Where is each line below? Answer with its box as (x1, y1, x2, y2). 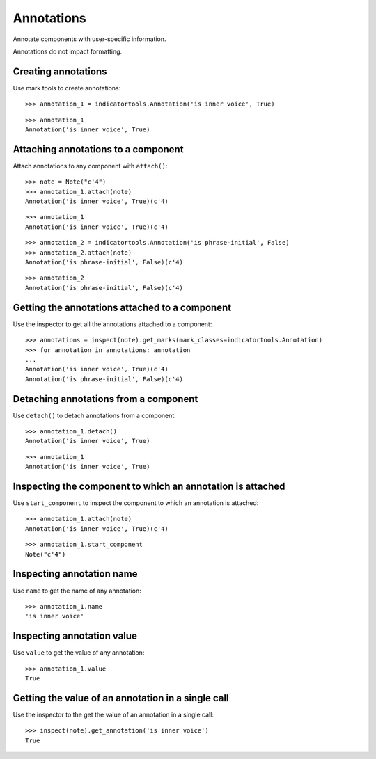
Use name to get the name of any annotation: (13, 586, 142, 595)
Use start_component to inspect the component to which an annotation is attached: (13, 499, 259, 507)
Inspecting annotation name (13, 568, 138, 580)
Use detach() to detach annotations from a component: (13, 411, 177, 420)
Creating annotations (13, 65, 107, 77)
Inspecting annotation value (13, 630, 137, 642)
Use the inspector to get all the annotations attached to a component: (13, 320, 212, 328)
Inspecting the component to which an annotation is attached (13, 480, 285, 492)
